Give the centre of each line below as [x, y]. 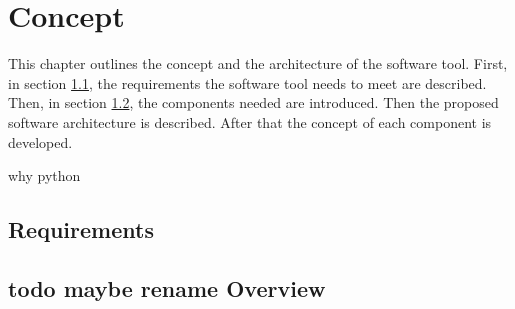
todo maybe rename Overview [167, 287]
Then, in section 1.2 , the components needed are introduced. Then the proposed [253, 102]
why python [44, 175]
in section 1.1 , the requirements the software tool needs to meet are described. [247, 82]
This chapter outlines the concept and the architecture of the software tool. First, [258, 63]
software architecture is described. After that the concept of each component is [250, 121]
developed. [40, 141]
